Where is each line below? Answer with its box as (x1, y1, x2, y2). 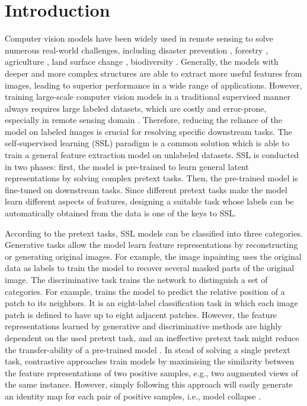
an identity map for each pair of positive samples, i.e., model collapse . (5, 389, 261, 402)
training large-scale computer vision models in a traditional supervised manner (5, 90, 291, 103)
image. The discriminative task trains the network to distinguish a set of (5, 273, 268, 285)
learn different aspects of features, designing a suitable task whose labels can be (5, 195, 294, 207)
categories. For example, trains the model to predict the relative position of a (5, 285, 285, 297)
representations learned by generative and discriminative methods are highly (5, 320, 282, 332)
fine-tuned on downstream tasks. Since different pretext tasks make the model (5, 183, 287, 196)
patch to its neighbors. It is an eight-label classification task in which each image (5, 297, 298, 309)
